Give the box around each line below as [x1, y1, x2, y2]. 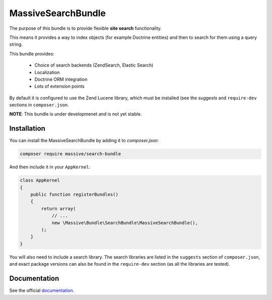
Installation [9, 124, 45, 133]
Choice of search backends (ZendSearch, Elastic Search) [34, 62, 154, 68]
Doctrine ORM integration [34, 76, 88, 82]
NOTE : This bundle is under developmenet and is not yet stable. [9, 111, 142, 117]
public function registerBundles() [30, 192, 118, 198]
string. [9, 41, 23, 47]
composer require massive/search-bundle [20, 151, 121, 157]
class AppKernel [20, 177, 60, 184]
